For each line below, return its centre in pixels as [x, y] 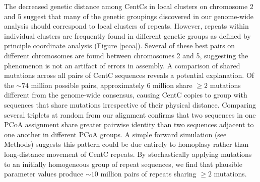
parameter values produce [44, 174]
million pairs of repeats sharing [148, 174]
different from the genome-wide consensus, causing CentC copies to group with [126, 95]
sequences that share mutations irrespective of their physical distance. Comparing [130, 104]
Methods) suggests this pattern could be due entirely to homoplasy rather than [126, 144]
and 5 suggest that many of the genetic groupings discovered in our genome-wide [129, 16]
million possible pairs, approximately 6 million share [112, 85]
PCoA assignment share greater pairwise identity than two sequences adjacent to [129, 124]
